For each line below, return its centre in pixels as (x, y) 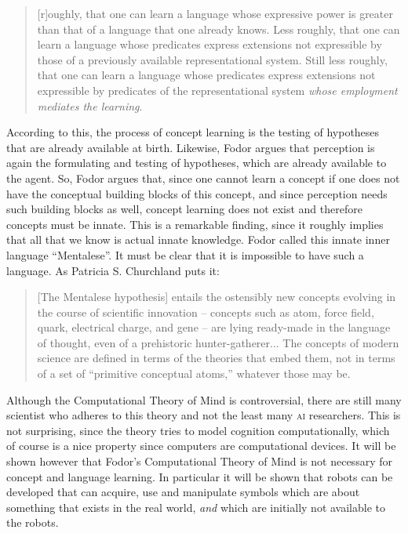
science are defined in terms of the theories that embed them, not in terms (216, 358)
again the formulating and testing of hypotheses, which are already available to (197, 163)
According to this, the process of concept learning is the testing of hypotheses (193, 132)
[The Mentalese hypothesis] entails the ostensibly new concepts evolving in (217, 297)
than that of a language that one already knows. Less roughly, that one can (219, 29)
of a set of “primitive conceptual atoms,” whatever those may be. (194, 373)
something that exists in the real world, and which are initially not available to (196, 507)
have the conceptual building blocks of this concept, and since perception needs (197, 193)
